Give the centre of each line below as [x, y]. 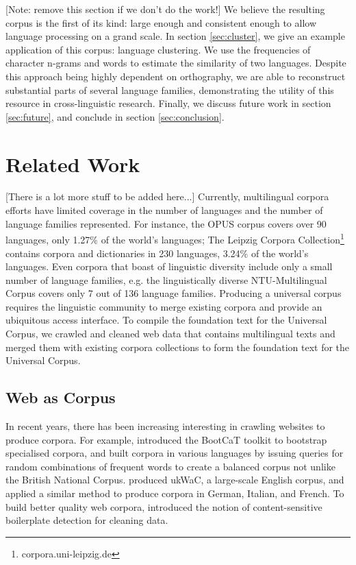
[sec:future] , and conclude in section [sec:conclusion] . [115, 116]
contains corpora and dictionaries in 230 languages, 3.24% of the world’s [157, 253]
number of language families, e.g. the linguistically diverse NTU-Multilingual [166, 279]
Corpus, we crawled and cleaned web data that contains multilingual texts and [170, 334]
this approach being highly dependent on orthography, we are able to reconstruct [176, 76]
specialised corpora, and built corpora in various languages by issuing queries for [175, 453]
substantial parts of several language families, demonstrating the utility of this [170, 89]
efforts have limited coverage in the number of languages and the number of [164, 210]
